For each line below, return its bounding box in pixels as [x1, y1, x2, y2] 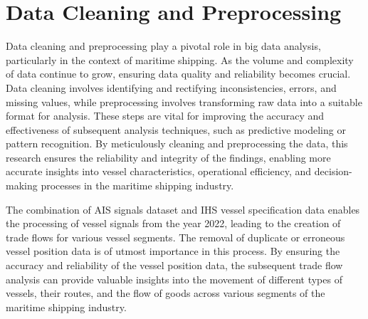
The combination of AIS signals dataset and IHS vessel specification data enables [6, 202, 360, 216]
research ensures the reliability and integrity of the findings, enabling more [6, 150, 331, 164]
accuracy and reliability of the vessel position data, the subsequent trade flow [6, 258, 343, 273]
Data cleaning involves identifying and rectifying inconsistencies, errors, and [6, 80, 337, 95]
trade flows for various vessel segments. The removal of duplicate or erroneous [6, 229, 345, 244]
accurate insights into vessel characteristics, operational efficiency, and [6, 164, 312, 179]
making [6, 178, 38, 193]
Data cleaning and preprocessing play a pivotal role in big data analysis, [6, 38, 321, 53]
